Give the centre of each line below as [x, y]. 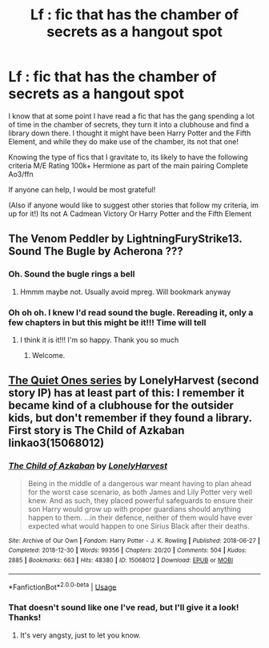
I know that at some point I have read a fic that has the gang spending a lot [131, 116]
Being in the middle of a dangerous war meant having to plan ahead [140, 483]
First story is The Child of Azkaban [96, 431]
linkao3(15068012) [56, 443]
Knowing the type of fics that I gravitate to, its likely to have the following [128, 157]
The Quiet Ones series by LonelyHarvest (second [134, 381]
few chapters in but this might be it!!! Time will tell [107, 322]
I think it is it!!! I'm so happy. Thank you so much [99, 340]
